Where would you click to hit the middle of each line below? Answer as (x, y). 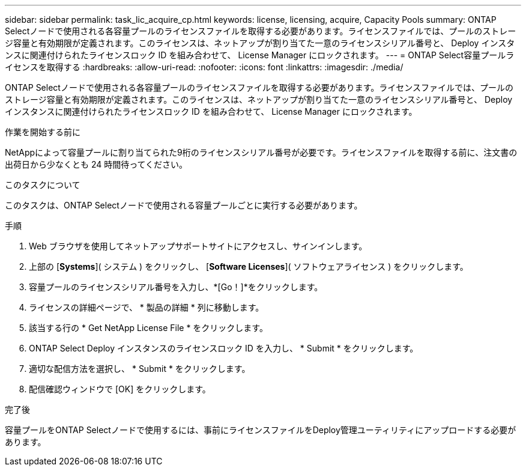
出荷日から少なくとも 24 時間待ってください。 (96, 164)
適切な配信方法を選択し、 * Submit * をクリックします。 (140, 369)
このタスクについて (43, 185)
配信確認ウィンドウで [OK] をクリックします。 (120, 389)
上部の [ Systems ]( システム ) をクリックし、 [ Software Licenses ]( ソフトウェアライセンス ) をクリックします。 (249, 266)
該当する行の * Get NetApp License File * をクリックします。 (148, 328)
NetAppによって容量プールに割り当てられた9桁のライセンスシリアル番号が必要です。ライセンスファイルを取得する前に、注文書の (261, 152)
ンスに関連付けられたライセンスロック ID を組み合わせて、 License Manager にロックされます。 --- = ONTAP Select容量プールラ (260, 55)
